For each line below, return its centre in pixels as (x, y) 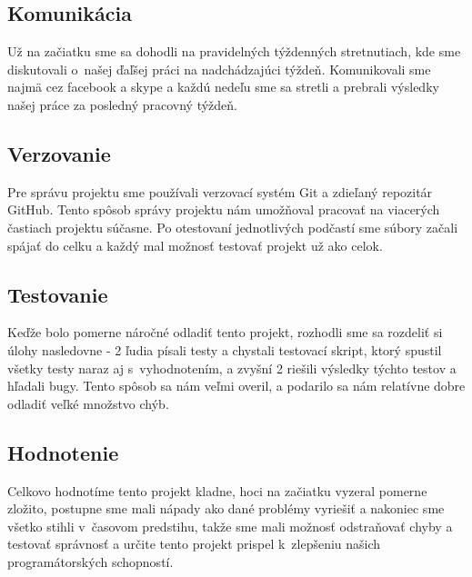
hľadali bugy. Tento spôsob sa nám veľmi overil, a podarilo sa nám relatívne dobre (236, 386)
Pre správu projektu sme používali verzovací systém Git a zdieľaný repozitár (220, 191)
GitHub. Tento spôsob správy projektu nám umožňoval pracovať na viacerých (224, 209)
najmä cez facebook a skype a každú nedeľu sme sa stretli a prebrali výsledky (223, 87)
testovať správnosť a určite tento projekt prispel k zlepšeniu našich (194, 544)
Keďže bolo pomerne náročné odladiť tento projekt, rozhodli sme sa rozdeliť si (225, 332)
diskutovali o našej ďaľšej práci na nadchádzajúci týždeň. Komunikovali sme (219, 69)
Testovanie (58, 294)
